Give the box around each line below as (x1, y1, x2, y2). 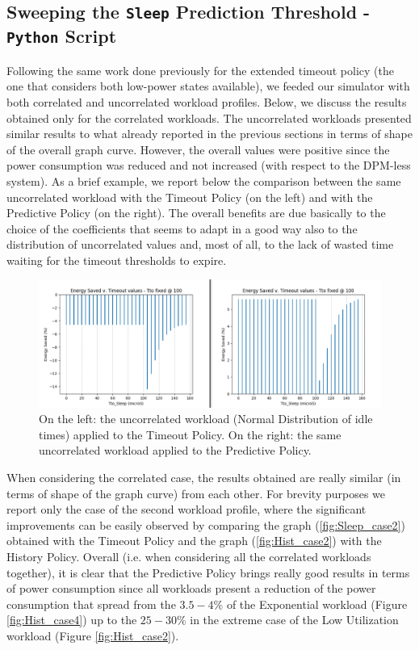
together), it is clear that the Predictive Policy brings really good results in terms (6, 564, 410, 581)
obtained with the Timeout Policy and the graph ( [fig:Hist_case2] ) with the (6, 532, 382, 549)
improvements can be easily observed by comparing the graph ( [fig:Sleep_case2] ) (6, 516, 405, 533)
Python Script (6, 23, 117, 48)
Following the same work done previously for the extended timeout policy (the (6, 61, 394, 78)
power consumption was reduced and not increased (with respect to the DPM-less (6, 157, 411, 174)
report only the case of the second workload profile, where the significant (6, 501, 367, 518)
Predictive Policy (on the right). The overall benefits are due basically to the (6, 204, 386, 221)
